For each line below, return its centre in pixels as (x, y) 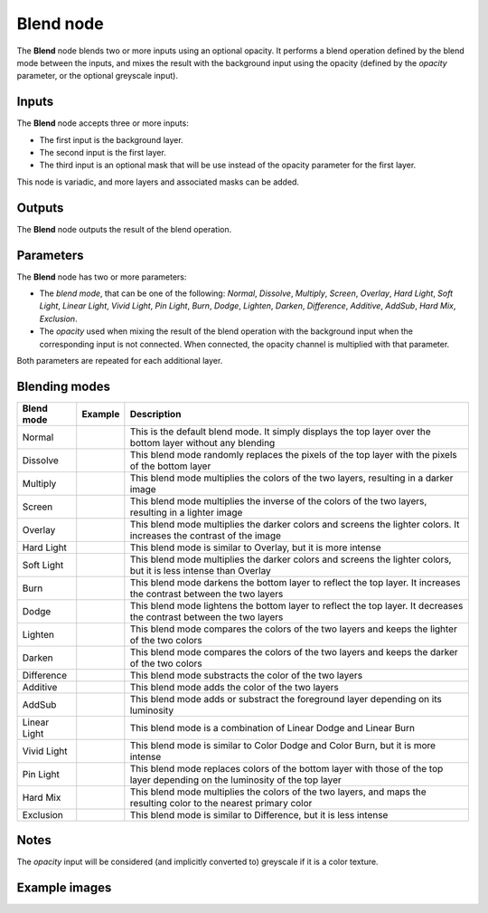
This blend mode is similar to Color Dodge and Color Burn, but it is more (283, 745)
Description (155, 414)
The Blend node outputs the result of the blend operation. (124, 229)
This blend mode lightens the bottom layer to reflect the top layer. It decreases (296, 605)
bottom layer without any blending (202, 442)
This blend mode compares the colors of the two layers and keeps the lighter (294, 629)
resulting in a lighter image (186, 512)
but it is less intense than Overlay (200, 570)
